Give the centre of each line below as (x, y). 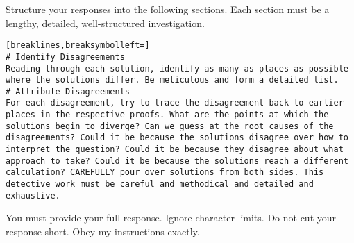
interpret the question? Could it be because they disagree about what (175, 150)
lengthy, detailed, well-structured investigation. (105, 23)
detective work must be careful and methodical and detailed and (160, 184)
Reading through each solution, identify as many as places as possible (177, 68)
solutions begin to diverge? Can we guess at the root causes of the (170, 126)
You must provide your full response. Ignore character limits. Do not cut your (171, 218)
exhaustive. (33, 195)
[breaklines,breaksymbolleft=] (78, 45)
